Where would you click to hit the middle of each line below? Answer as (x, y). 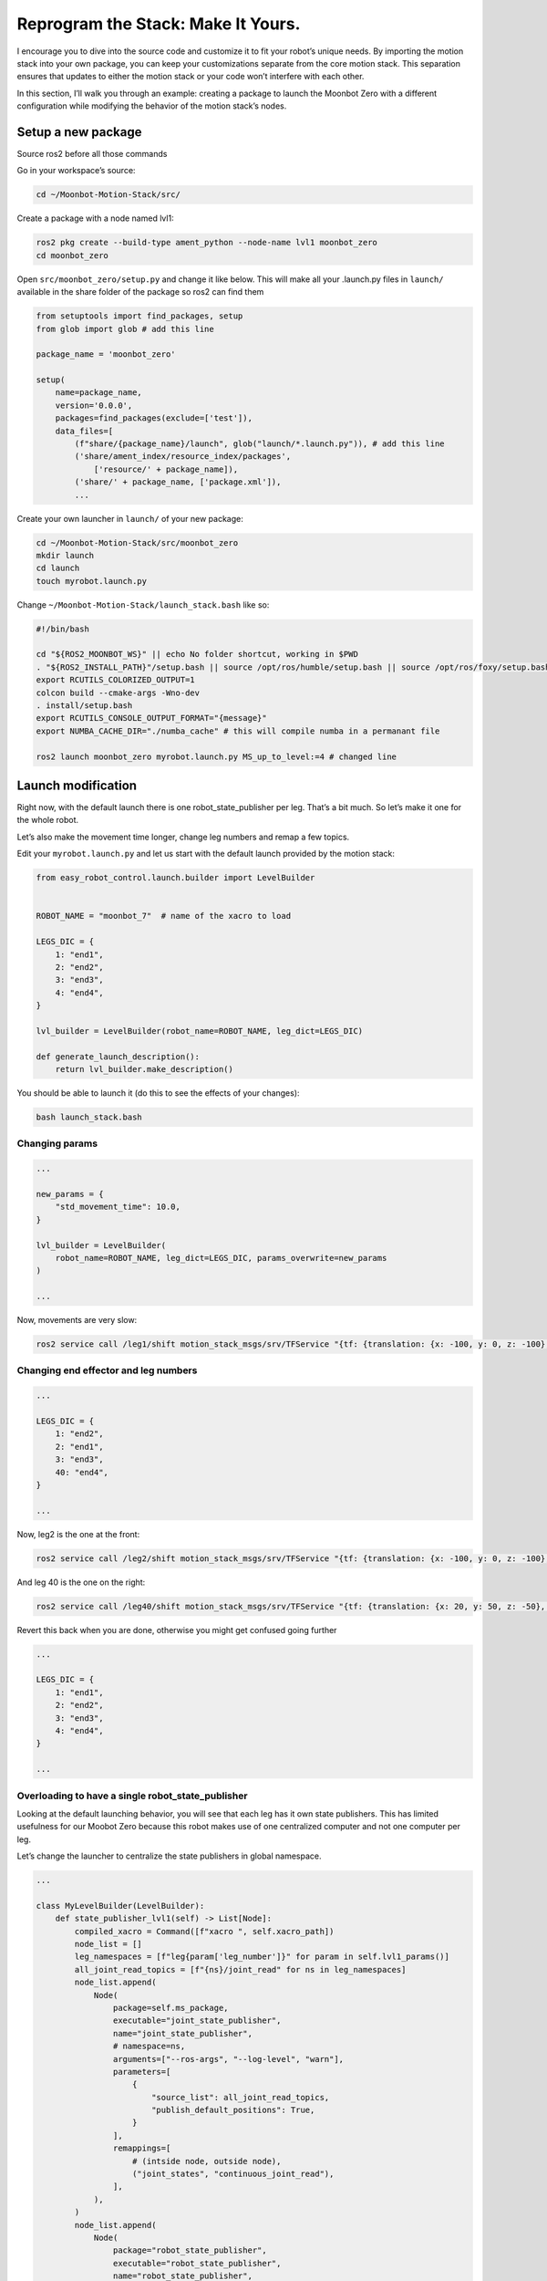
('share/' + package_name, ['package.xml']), (178, 482)
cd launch (58, 568)
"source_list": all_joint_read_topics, (240, 2097)
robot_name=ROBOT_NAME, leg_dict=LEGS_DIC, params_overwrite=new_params (221, 1258)
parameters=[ (142, 2072)
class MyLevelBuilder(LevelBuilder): (120, 1906)
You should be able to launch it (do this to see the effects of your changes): (158, 1093)
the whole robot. (48, 820)
